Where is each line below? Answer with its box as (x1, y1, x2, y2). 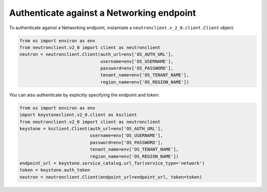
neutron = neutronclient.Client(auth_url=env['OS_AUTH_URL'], (19, 52, 174, 57)
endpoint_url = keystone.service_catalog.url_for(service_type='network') (19, 160, 205, 166)
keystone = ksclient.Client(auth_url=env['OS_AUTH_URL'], (19, 126, 163, 132)
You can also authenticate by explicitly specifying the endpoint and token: (9, 92, 160, 98)
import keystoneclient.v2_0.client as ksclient (19, 112, 137, 118)
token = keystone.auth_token (19, 167, 90, 173)
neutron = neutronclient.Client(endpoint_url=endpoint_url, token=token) (19, 174, 202, 180)
